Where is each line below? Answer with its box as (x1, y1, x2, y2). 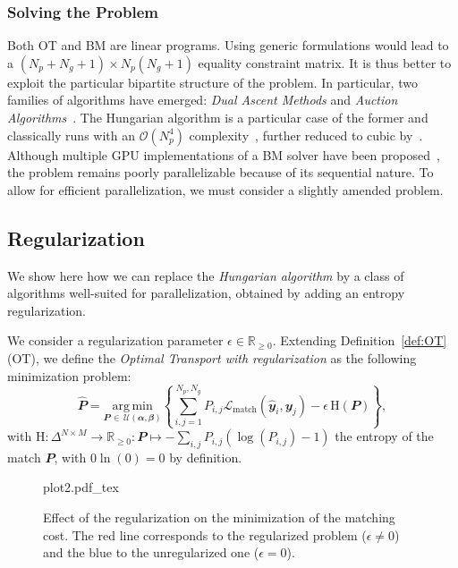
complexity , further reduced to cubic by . (189, 125, 423, 144)
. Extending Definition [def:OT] (272, 331, 447, 350)
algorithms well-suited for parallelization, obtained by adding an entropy (7, 284, 405, 302)
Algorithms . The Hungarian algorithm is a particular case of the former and (7, 108, 428, 126)
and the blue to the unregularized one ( (43, 543, 259, 562)
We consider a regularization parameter (7, 331, 224, 350)
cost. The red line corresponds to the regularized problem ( (43, 525, 367, 544)
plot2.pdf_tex (43, 478, 119, 496)
